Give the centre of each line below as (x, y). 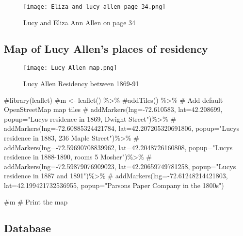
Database (28, 228)
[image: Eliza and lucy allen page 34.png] (95, 7)
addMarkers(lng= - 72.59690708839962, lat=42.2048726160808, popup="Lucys (118, 147)
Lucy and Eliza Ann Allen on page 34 (80, 22)
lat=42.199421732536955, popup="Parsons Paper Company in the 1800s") (114, 185)
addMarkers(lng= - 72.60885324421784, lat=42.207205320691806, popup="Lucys (122, 128)
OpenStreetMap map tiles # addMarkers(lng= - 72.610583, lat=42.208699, (113, 109)
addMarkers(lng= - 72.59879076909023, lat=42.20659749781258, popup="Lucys (120, 166)
